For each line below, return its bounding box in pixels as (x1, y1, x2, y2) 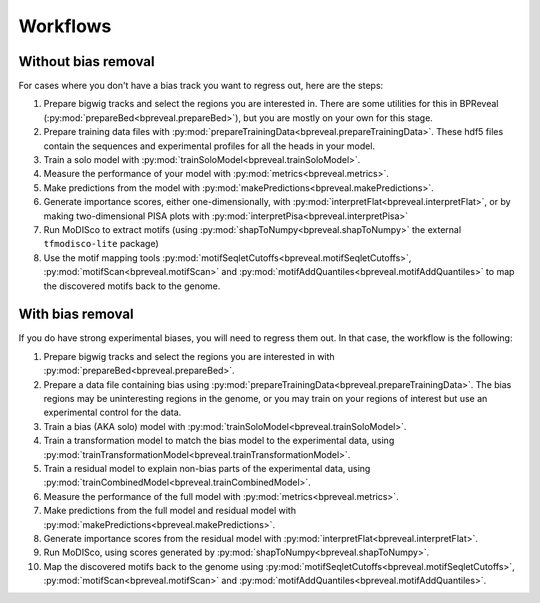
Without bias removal (18, 53, 155, 70)
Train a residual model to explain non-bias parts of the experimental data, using (43, 462, 371, 474)
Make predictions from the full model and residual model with (43, 505, 297, 517)
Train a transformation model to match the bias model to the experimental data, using (43, 435, 395, 447)
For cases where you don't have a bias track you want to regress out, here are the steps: (18, 80, 384, 92)
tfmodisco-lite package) (43, 238, 159, 250)
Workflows (18, 15, 112, 37)
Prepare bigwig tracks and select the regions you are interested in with (43, 350, 335, 362)
